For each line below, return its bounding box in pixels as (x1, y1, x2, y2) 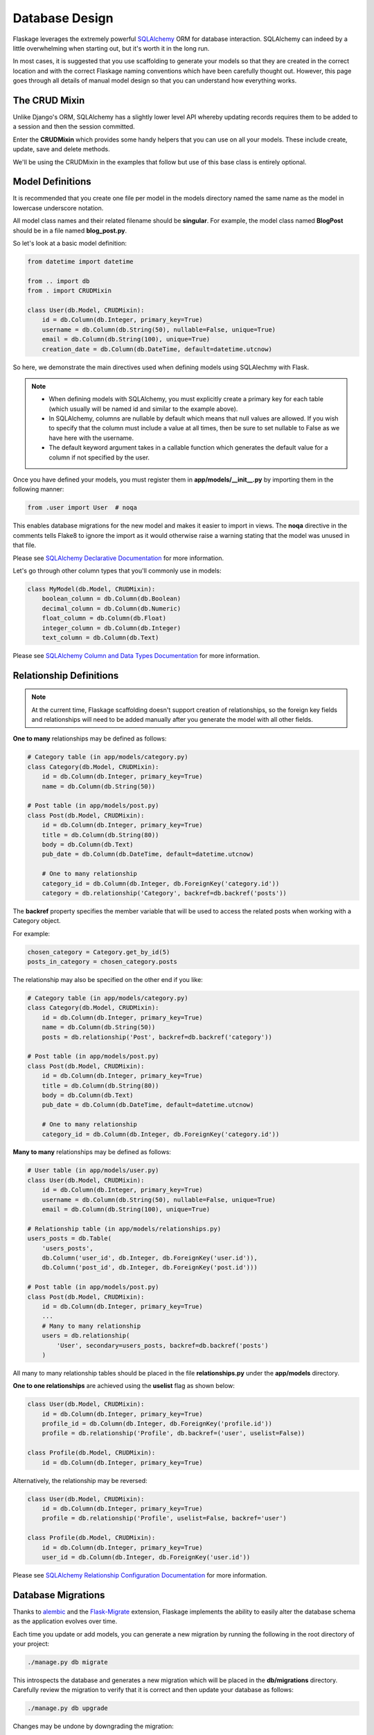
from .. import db (27, 277, 90, 285)
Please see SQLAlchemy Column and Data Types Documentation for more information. (12, 651, 260, 659)
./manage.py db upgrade (27, 1704, 109, 1712)
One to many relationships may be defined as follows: (12, 734, 167, 743)
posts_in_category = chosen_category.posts (27, 958, 178, 966)
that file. (12, 541, 37, 550)
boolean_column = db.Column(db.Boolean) (42, 595, 181, 603)
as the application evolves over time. (12, 1617, 118, 1625)
